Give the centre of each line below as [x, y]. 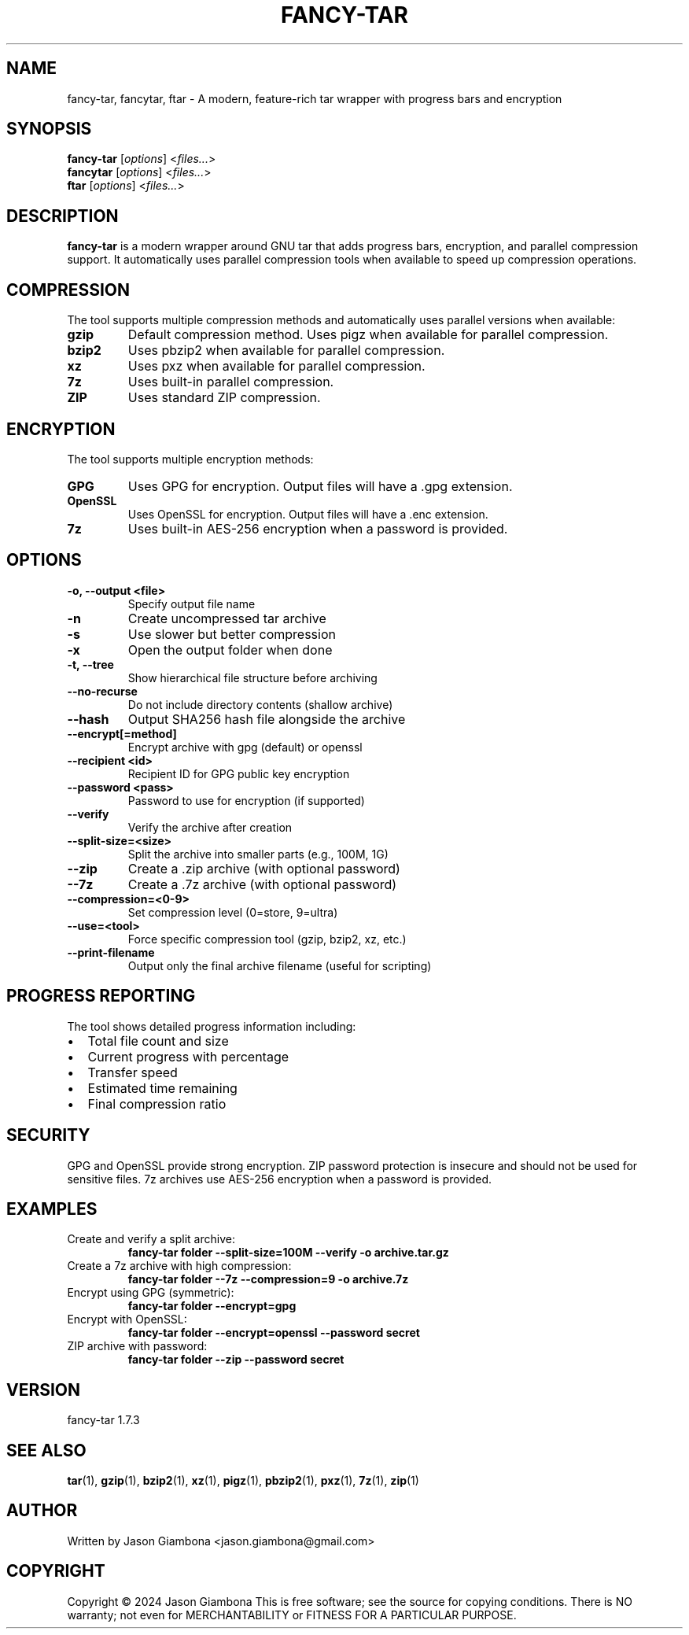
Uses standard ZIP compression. [224, 398]
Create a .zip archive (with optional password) [264, 868]
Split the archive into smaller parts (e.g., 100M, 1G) [258, 854]
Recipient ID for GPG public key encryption [239, 773]
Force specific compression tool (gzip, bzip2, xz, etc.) [267, 939]
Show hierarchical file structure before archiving [252, 677]
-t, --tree [90, 664]
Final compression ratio [157, 1104]
